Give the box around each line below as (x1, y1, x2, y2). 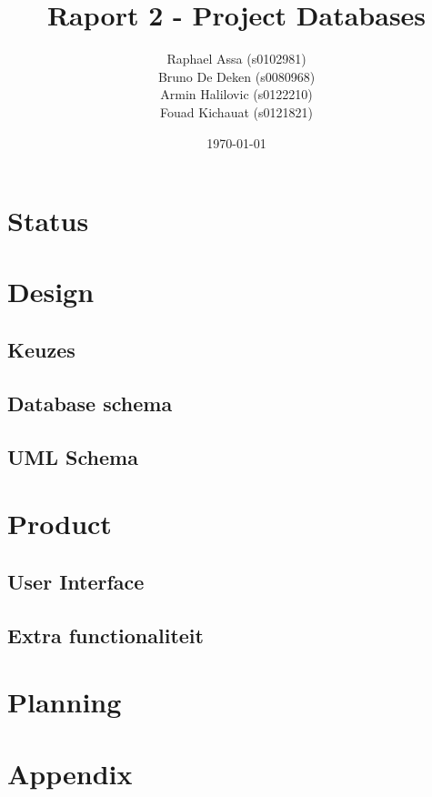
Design (7, 273, 95, 310)
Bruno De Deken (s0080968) (157, 66, 316, 86)
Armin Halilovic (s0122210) (160, 85, 313, 104)
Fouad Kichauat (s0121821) (160, 102, 313, 121)
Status (7, 202, 89, 239)
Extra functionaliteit (7, 620, 204, 649)
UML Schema (7, 442, 138, 470)
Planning (7, 683, 122, 721)
